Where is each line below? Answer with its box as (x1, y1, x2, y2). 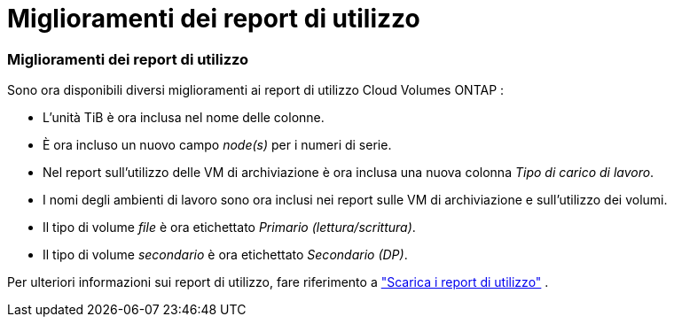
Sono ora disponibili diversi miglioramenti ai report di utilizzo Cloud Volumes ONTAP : (7, 82, 505, 98)
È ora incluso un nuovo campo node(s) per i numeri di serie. (43, 137, 392, 153)
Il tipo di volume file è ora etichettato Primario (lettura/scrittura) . (43, 220, 416, 235)
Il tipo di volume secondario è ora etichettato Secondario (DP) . (43, 247, 408, 263)
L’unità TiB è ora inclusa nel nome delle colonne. (43, 110, 325, 126)
